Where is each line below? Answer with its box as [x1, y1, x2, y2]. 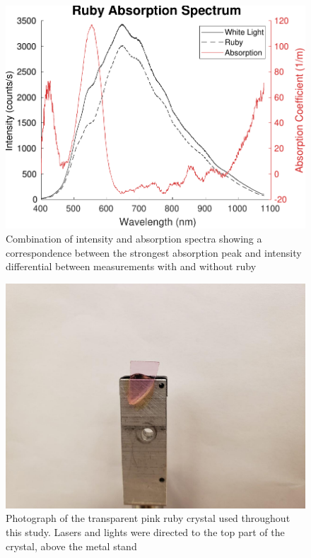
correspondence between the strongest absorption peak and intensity [6, 245, 302, 260]
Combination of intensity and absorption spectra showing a [6, 231, 262, 245]
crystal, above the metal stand [6, 538, 137, 553]
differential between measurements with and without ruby [6, 259, 257, 274]
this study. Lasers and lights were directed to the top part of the [6, 524, 285, 539]
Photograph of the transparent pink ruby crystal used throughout [6, 511, 291, 525]
